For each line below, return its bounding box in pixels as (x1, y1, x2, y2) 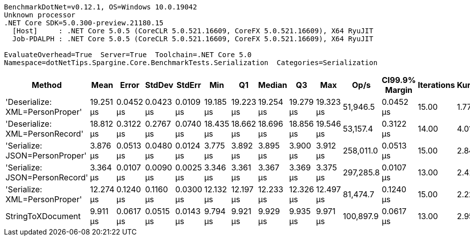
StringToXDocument (5, 211, 81, 221)
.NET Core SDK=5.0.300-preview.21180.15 (4, 19, 164, 27)
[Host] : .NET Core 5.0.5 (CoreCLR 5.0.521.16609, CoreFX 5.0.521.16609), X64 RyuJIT (12, 27, 373, 35)
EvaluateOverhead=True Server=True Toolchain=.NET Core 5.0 (4, 51, 252, 59)
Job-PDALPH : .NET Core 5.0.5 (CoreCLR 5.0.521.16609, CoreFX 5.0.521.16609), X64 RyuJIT (12, 35, 373, 43)
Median (258, 80, 287, 90)
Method (31, 80, 62, 90)
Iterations (418, 80, 455, 90)
